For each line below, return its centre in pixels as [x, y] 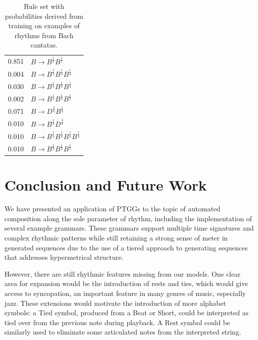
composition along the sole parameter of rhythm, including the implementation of [128, 218]
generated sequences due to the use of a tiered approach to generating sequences [126, 247]
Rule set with [44, 6]
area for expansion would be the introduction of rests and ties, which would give [126, 283]
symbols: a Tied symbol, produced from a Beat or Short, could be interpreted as [127, 313]
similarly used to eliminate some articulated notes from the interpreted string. [123, 332]
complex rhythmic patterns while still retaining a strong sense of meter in [116, 238]
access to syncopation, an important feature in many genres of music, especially [125, 293]
